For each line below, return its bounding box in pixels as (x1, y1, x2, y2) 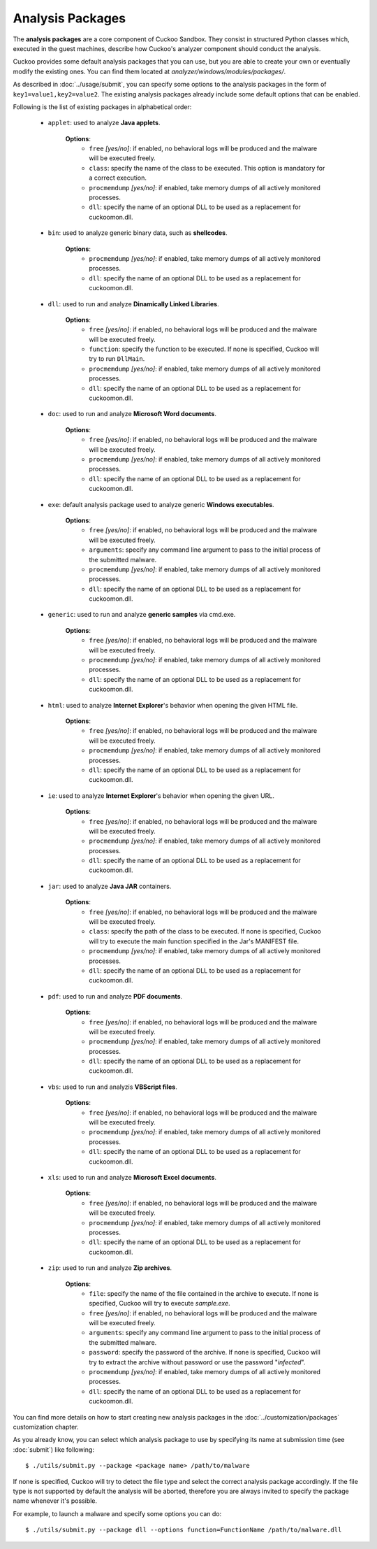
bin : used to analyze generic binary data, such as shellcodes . (47, 229, 228, 237)
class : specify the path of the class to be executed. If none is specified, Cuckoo (89, 927, 321, 936)
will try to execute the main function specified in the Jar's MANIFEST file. (89, 937, 300, 945)
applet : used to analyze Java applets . (47, 119, 161, 127)
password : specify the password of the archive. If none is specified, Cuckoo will (89, 1348, 320, 1357)
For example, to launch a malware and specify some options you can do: (13, 1509, 222, 1518)
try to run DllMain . (89, 355, 145, 363)
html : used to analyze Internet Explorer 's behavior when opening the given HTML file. (47, 701, 298, 709)
